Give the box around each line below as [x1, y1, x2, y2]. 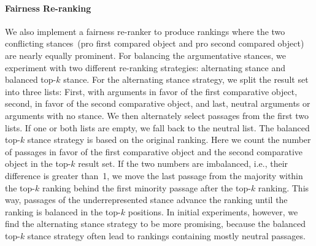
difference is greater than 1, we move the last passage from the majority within [5, 169, 303, 182]
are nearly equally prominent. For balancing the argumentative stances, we [5, 48, 286, 61]
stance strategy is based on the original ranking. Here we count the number [27, 133, 311, 146]
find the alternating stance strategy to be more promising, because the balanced [5, 217, 306, 230]
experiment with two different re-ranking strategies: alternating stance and [5, 61, 286, 74]
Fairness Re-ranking [5, 1, 91, 14]
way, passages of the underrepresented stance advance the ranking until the [5, 193, 288, 206]
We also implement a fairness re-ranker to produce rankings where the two [5, 25, 285, 37]
